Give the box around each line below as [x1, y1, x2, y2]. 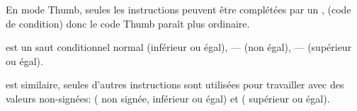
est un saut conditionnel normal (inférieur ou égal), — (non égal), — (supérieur [6, 40, 352, 54]
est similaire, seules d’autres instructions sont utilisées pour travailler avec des [6, 77, 344, 92]
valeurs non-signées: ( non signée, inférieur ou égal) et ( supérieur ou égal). [6, 90, 330, 105]
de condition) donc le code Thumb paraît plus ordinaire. [6, 16, 250, 30]
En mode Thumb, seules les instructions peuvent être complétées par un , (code [6, 2, 351, 16]
